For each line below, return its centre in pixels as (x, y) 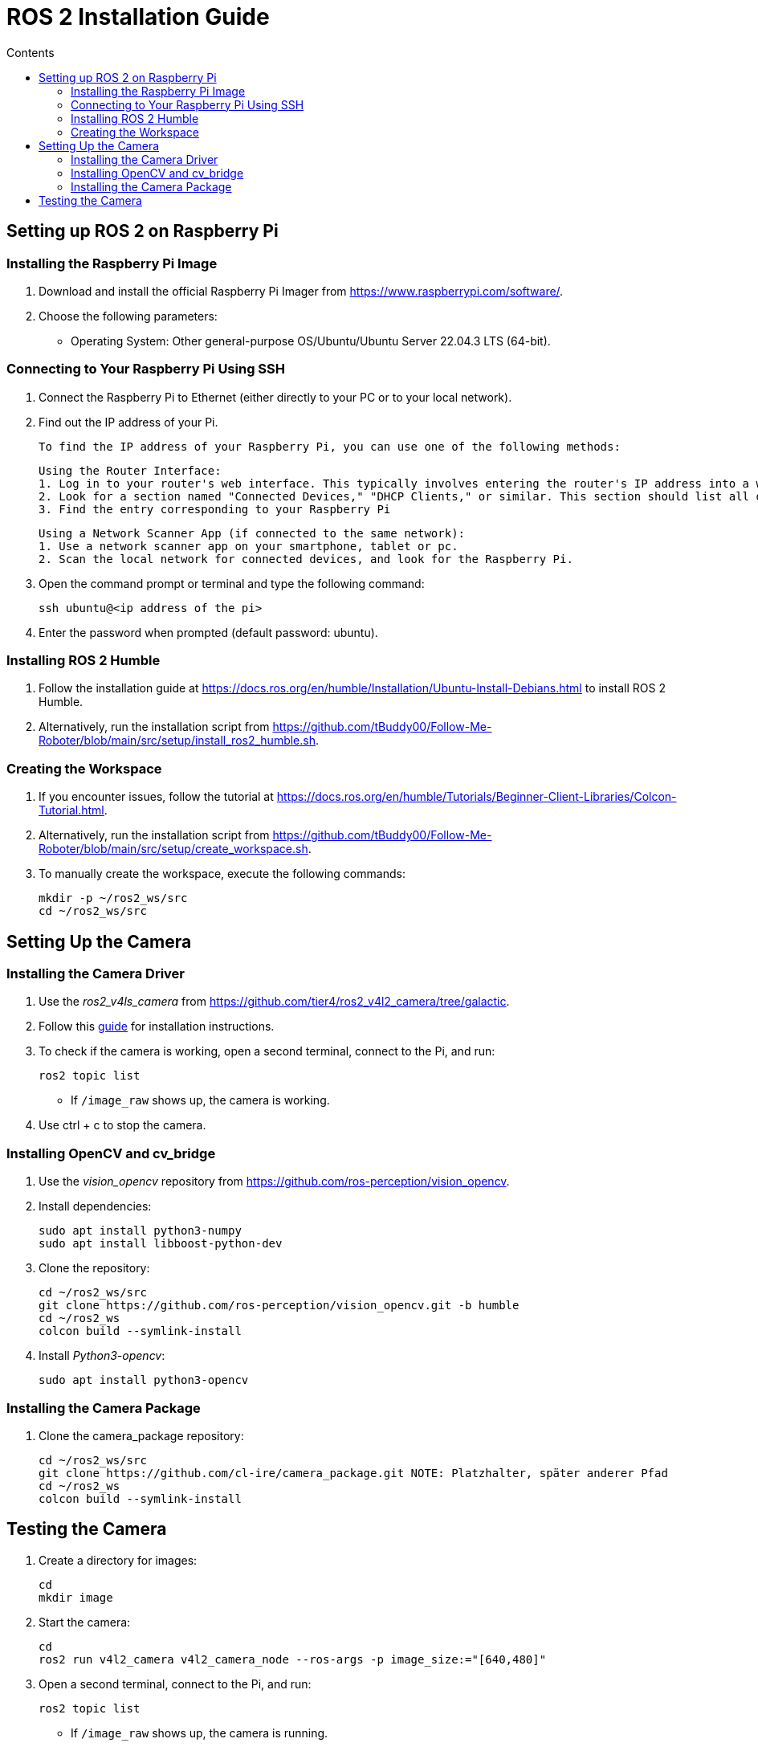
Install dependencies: (95, 1206)
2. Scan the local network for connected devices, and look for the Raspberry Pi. (306, 559)
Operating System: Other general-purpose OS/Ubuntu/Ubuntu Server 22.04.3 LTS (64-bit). (311, 341)
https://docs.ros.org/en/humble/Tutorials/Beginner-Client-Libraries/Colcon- (477, 797)
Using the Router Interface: (130, 470)
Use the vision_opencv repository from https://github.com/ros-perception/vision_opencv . (274, 1182)
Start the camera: (85, 1622)
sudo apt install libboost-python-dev (161, 1244)
